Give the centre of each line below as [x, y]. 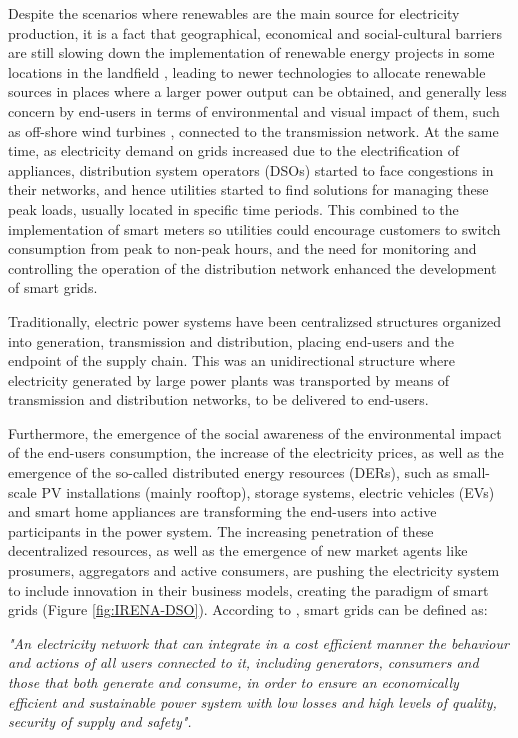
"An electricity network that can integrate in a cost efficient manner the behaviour [258, 642]
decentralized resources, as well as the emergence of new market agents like [238, 550]
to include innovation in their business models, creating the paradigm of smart [248, 589]
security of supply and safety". [100, 721]
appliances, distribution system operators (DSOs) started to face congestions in [251, 169]
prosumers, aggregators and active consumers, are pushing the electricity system [254, 570]
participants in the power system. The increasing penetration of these [221, 530]
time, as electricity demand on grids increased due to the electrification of [234, 150]
